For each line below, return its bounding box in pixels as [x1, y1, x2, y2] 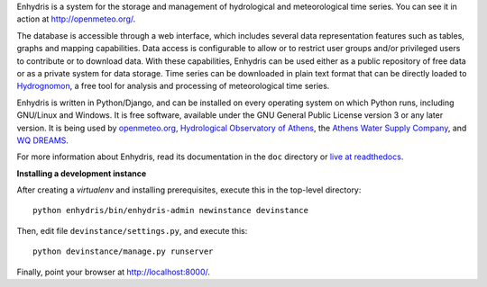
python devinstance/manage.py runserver [32, 247, 214, 256]
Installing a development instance [16, 167, 147, 179]
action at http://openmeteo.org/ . [16, 13, 136, 24]
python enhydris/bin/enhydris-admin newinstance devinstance [32, 205, 308, 216]
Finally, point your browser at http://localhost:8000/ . [16, 266, 211, 277]
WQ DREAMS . [16, 135, 69, 146]
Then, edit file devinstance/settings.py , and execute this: [16, 225, 248, 236]
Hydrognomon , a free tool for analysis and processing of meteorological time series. [16, 81, 330, 92]
